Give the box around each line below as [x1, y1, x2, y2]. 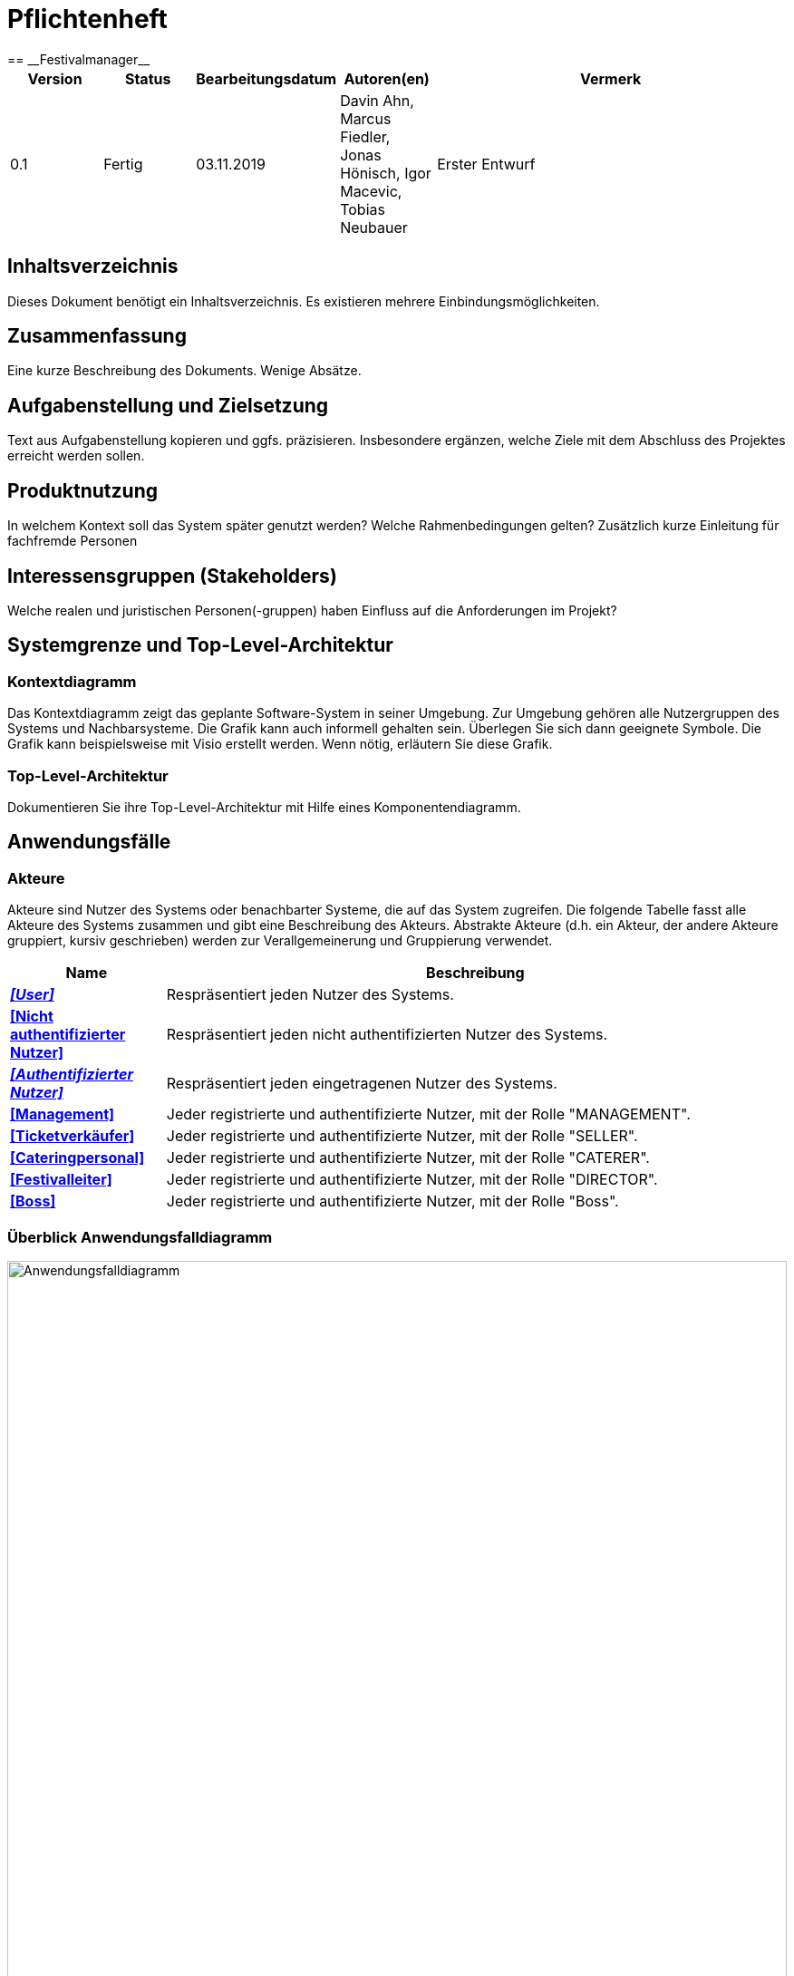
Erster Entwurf [437, 154, 536, 173]
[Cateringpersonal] [10, 1148, 145, 1167]
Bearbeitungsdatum [196, 69, 337, 88]
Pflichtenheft [7, 4, 168, 34]
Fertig [103, 154, 143, 173]
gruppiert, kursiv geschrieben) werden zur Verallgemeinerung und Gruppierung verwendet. [7, 933, 553, 949]
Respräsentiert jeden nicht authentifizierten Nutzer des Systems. [166, 1025, 608, 1044]
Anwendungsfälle [7, 830, 171, 854]
